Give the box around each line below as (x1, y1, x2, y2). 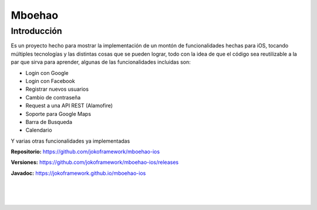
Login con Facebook (25, 77, 76, 84)
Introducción (11, 26, 62, 36)
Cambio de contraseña (25, 94, 81, 101)
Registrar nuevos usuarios (25, 85, 89, 93)
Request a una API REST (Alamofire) (25, 102, 113, 109)
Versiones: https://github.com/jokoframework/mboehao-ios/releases (11, 159, 179, 166)
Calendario (25, 126, 52, 134)
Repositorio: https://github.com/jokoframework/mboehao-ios (11, 148, 160, 155)
